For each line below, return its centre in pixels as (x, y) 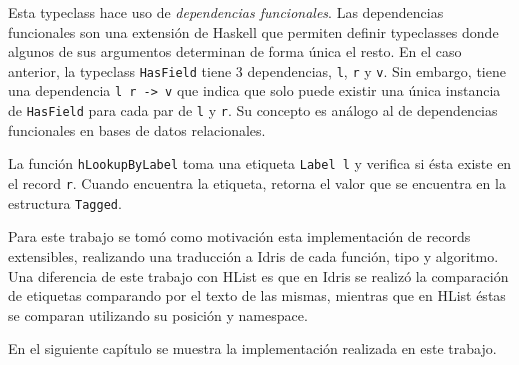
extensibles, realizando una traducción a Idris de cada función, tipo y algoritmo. (253, 255)
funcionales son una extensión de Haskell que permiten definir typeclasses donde (253, 31)
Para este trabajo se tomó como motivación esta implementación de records (239, 236)
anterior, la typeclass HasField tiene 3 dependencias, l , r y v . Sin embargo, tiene (257, 70)
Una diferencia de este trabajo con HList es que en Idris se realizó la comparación (258, 275)
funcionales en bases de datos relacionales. (137, 129)
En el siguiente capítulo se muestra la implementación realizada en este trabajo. (252, 348)
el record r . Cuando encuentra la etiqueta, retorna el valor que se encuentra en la (257, 183)
